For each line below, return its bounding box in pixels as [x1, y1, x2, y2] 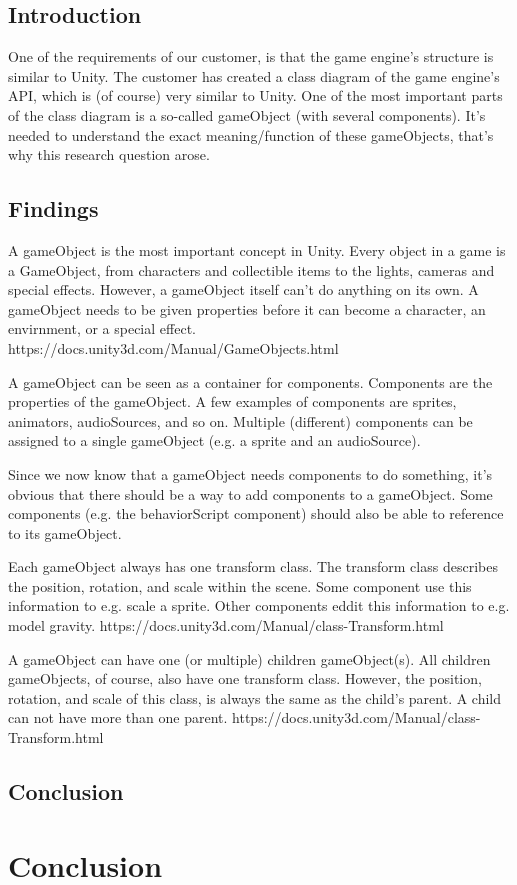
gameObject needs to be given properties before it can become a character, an [8, 298, 486, 319]
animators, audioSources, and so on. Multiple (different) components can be [8, 410, 473, 431]
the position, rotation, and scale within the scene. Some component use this [8, 575, 472, 596]
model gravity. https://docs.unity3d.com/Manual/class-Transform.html [8, 615, 444, 636]
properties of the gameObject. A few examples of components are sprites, [8, 391, 457, 412]
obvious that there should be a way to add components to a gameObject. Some [8, 483, 493, 504]
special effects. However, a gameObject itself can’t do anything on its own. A [8, 279, 479, 300]
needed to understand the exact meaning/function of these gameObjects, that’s [8, 124, 494, 145]
